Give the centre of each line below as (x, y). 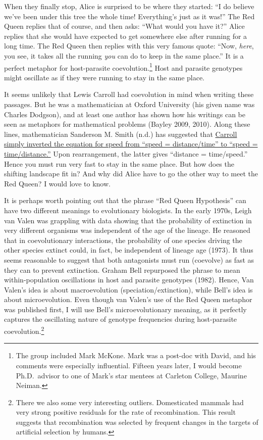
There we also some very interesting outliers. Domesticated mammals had (130, 402)
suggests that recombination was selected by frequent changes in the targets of (137, 422)
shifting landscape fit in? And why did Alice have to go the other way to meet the (131, 174)
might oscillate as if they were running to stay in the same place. (104, 77)
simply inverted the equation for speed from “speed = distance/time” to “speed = (131, 144)
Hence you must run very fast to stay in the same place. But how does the (119, 163)
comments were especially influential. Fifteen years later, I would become (129, 365)
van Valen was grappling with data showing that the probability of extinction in (128, 220)
